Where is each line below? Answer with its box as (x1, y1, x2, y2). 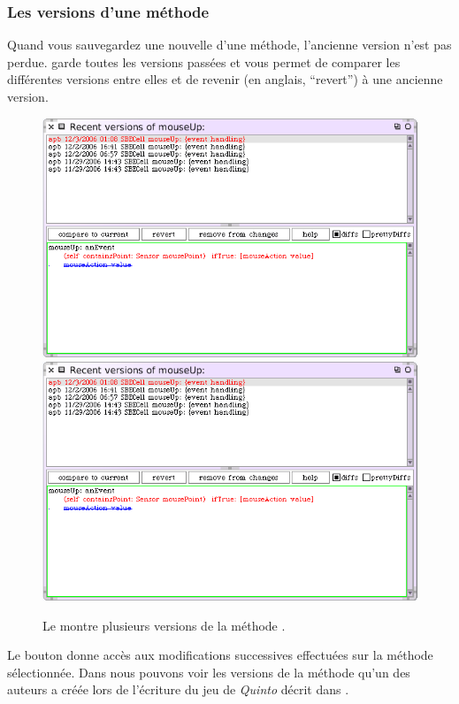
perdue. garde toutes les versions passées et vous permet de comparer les (7, 52, 401, 71)
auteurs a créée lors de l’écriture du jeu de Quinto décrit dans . (7, 680, 349, 699)
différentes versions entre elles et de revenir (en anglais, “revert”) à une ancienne (7, 70, 443, 88)
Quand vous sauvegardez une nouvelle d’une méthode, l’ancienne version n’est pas (7, 35, 452, 54)
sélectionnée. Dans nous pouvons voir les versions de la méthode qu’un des (7, 662, 410, 681)
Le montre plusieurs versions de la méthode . (42, 616, 286, 634)
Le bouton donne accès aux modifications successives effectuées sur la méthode (7, 646, 433, 664)
